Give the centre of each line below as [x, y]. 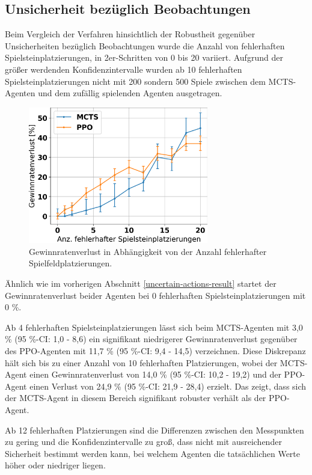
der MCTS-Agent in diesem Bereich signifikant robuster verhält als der [136, 398]
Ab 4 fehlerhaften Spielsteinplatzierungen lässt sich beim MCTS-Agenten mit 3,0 [154, 327]
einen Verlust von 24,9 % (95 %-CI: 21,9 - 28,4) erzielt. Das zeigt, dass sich [168, 386]
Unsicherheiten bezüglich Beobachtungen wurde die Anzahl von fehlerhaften [145, 45]
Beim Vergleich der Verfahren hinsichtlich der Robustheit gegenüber [130, 34]
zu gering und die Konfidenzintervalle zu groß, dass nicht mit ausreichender [143, 442]
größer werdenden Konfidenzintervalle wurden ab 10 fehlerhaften [124, 69]
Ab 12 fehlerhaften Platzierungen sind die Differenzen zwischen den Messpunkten [154, 430]
